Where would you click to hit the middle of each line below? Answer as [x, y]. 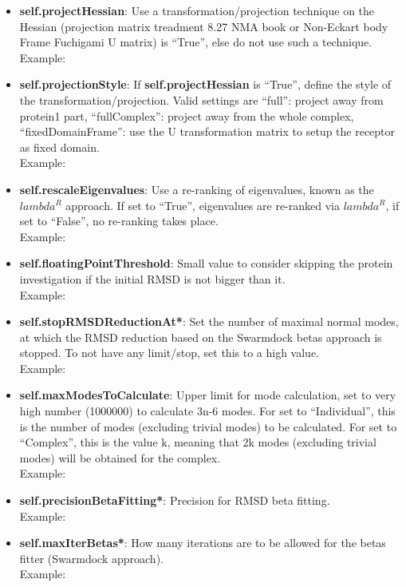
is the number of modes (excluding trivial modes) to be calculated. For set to [208, 426]
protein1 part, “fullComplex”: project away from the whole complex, [187, 115]
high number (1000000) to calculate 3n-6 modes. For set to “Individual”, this [207, 411]
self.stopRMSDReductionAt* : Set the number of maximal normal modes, [209, 321]
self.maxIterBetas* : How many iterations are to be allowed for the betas [203, 543]
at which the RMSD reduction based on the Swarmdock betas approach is [201, 337]
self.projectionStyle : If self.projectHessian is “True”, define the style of [205, 84]
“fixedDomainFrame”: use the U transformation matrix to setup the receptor [207, 131]
